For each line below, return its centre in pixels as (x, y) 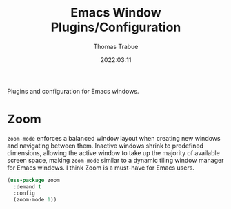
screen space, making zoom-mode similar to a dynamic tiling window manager (115, 160)
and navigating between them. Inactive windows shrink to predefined (105, 146)
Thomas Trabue (116, 46)
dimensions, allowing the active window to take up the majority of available (114, 152)
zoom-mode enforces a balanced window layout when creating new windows (114, 138)
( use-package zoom (33, 180)
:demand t (27, 187)
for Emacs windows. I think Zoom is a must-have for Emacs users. (101, 168)
